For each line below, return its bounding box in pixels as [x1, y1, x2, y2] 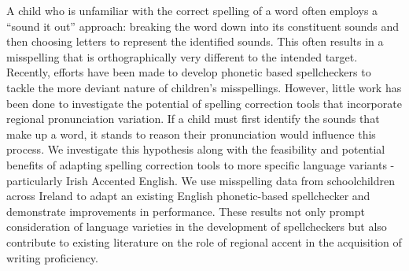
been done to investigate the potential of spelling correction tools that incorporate [6, 95, 402, 111]
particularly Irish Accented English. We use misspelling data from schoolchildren [6, 172, 395, 188]
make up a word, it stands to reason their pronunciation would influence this [6, 125, 376, 142]
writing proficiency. [6, 249, 98, 265]
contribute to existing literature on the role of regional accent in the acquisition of [6, 233, 402, 250]
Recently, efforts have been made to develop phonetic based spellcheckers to [6, 64, 371, 80]
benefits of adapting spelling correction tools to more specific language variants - [6, 156, 395, 173]
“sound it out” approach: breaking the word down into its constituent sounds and [6, 17, 400, 34]
